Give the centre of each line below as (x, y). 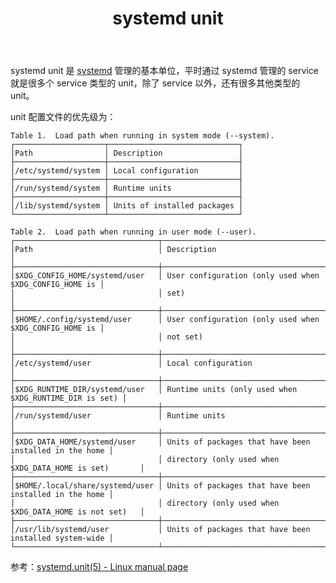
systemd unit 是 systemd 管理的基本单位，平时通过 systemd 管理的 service (164, 71)
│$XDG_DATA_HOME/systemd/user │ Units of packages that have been (160, 442)
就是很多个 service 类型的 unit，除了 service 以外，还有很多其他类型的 (155, 83)
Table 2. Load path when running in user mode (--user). (133, 232)
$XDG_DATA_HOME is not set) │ (77, 512)
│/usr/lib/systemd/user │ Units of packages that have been (160, 530)
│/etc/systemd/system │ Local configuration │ (127, 171)
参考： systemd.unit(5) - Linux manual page (99, 567)
